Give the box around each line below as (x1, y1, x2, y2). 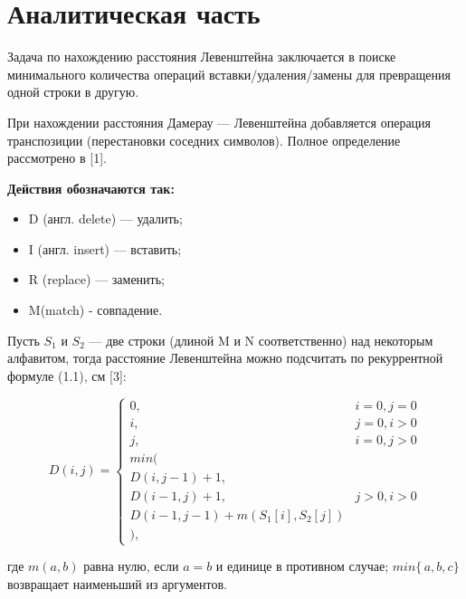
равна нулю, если (83, 556, 179, 575)
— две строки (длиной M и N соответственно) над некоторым (89, 330, 433, 349)
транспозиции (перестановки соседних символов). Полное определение (7, 130, 401, 149)
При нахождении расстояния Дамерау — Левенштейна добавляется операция (7, 112, 432, 131)
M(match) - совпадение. (28, 300, 163, 319)
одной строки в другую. (7, 82, 139, 101)
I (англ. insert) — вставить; (28, 239, 182, 258)
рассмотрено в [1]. (7, 148, 107, 167)
